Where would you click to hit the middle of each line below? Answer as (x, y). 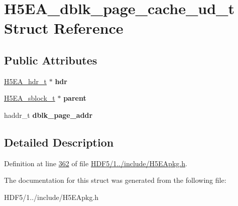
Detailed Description (59, 142)
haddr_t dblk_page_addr (48, 115)
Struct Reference (64, 28)
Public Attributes (51, 60)
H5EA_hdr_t (26, 81)
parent (75, 98)
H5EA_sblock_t (30, 98)
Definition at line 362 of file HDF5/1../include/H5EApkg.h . (96, 163)
